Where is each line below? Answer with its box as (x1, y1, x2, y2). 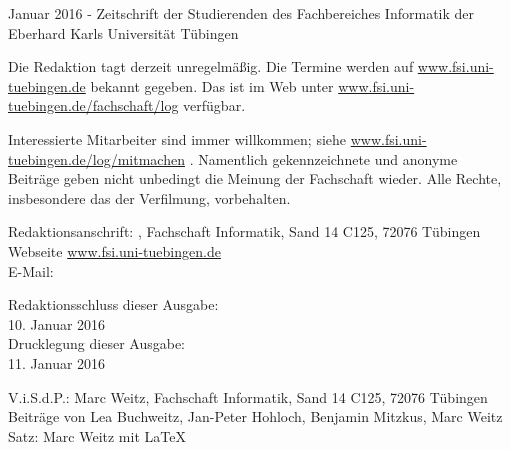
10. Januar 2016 (8, 313, 106, 334)
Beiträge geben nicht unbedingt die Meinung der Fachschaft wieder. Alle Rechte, (8, 168, 502, 189)
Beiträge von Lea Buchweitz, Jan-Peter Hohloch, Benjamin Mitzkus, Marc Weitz (8, 406, 503, 427)
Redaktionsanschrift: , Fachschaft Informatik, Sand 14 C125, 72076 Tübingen (8, 221, 481, 242)
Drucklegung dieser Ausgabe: (8, 333, 185, 354)
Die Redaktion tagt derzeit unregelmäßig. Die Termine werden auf (8, 56, 414, 77)
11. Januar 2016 (8, 352, 106, 373)
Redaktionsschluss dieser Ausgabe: (8, 294, 219, 315)
